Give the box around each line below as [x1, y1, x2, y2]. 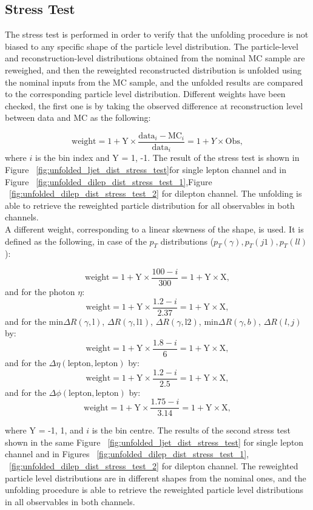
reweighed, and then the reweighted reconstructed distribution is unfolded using [5, 63, 301, 76]
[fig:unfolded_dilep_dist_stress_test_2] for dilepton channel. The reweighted [9, 460, 298, 472]
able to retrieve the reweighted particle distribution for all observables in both [5, 199, 295, 211]
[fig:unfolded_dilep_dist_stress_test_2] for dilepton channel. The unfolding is [9, 187, 302, 200]
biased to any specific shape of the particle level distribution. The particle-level [5, 39, 298, 52]
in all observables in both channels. [5, 495, 135, 508]
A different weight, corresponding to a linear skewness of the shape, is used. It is [5, 223, 304, 236]
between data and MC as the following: [5, 111, 151, 124]
